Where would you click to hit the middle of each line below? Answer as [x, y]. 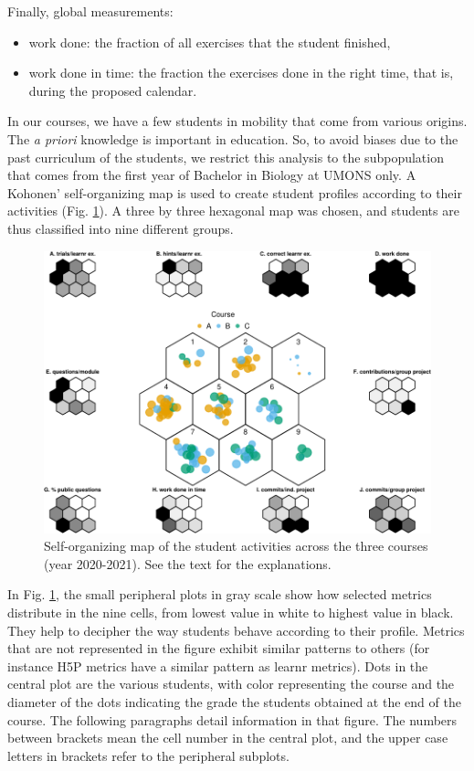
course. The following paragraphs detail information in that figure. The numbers [232, 719]
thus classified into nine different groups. [121, 228]
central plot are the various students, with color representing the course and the [231, 684]
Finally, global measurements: [90, 11]
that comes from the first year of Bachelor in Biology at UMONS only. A [212, 175]
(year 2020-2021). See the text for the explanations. [188, 563]
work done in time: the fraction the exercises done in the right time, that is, [241, 73]
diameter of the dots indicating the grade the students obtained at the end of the [234, 702]
